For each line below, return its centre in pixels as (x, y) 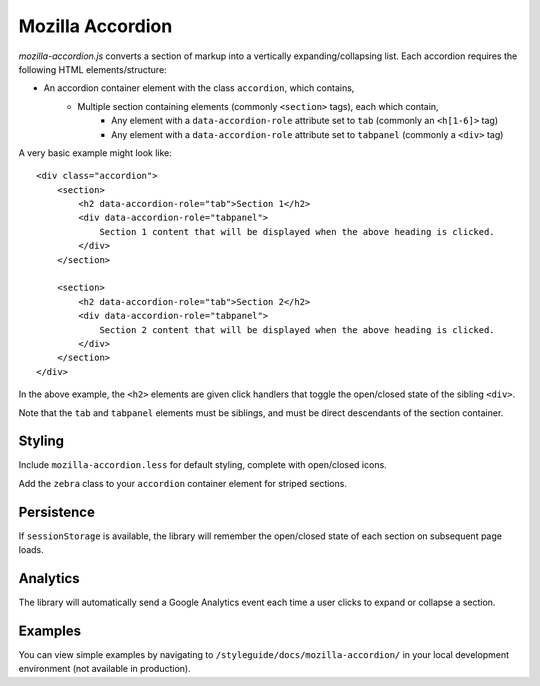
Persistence (56, 511)
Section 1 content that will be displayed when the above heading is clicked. (297, 231)
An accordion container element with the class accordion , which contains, (199, 88)
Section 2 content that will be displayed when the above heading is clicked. (297, 329)
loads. (31, 550)
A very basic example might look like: (95, 152)
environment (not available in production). (104, 669)
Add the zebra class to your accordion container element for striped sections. (182, 483)
